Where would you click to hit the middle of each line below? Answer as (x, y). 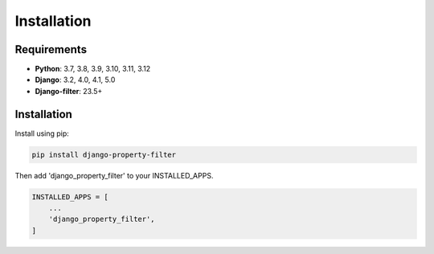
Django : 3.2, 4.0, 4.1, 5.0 (75, 80)
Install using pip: (42, 133)
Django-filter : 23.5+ (69, 91)
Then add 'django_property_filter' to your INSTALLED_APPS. (114, 175)
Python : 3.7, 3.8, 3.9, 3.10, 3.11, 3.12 (93, 69)
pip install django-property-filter (104, 154)
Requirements (51, 49)
